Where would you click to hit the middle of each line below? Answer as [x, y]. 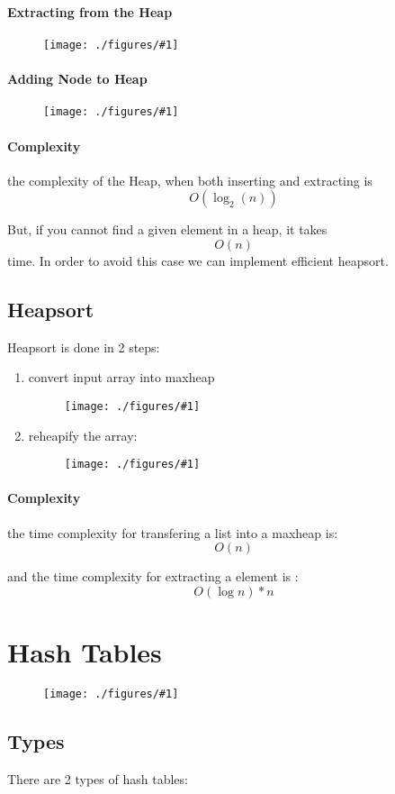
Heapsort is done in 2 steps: [84, 347]
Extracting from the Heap [90, 11]
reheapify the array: [83, 435]
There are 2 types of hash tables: [98, 778]
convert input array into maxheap [121, 377]
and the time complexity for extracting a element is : [153, 576]
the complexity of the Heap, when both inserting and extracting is [190, 180]
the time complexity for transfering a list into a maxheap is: [173, 532]
